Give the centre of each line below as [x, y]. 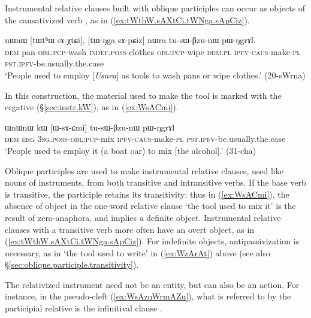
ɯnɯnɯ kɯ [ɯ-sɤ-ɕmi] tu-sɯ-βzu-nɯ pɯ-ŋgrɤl [90, 127]
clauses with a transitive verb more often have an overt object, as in [130, 229]
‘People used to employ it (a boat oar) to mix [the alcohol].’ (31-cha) [131, 150]
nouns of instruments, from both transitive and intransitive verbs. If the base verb [155, 182]
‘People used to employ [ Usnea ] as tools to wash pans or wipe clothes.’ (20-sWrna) [155, 75]
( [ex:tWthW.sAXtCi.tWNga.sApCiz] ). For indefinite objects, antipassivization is [152, 241]
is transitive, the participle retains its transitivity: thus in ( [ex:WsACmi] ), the [147, 194]
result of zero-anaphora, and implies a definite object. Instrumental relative [143, 217]
